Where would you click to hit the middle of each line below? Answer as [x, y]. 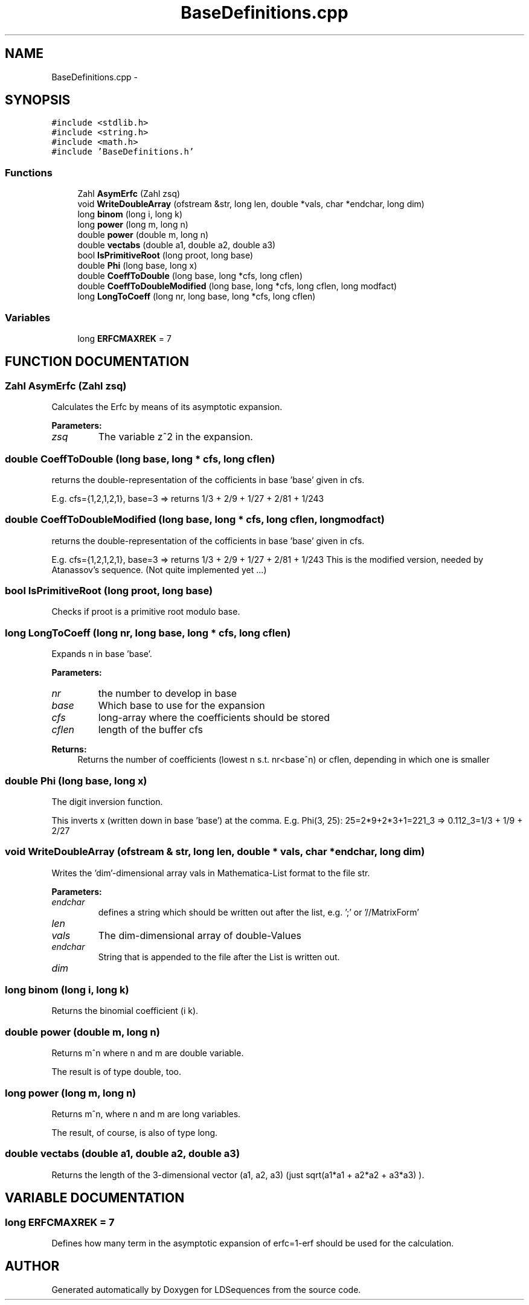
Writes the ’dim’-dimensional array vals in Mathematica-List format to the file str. [211, 873]
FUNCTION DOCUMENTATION [97, 362]
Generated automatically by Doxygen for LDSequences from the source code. [206, 1289]
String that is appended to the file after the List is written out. [219, 957]
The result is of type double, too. [117, 1072]
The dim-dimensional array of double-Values [200, 935]
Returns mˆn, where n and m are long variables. [146, 1114]
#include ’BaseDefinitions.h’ [123, 152]
